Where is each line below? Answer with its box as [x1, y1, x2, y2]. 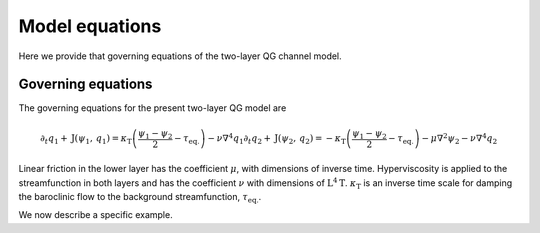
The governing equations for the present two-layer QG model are [18, 102, 287, 114]
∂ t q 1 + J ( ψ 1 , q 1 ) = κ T [40, 133, 132, 146]
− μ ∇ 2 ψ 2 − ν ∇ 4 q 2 [421, 131, 498, 146]
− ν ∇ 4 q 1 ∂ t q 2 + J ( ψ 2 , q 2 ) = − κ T [207, 131, 347, 146]
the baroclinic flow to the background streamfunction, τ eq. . [18, 190, 262, 205]
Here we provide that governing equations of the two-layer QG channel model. [18, 50, 342, 62]
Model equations [18, 15, 162, 37]
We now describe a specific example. [18, 209, 174, 221]
